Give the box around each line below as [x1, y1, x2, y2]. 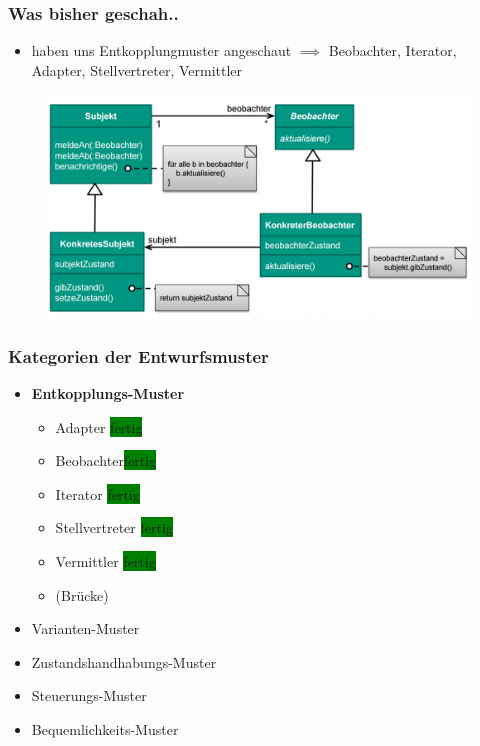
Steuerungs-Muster [31, 685, 147, 706]
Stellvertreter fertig [55, 517, 173, 538]
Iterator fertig [55, 483, 140, 504]
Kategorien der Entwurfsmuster [8, 343, 269, 368]
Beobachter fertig [55, 450, 157, 471]
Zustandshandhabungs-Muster [31, 651, 217, 672]
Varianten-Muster [31, 618, 140, 639]
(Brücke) [55, 584, 109, 605]
